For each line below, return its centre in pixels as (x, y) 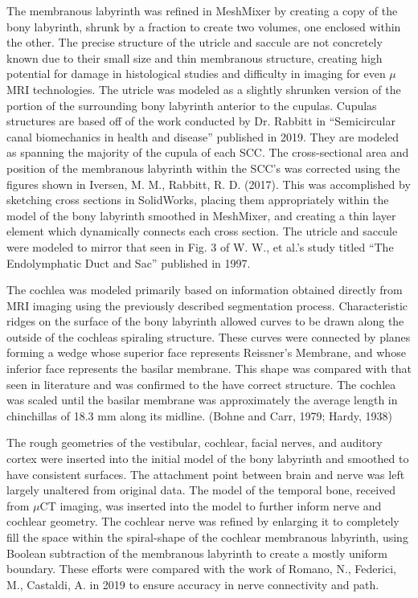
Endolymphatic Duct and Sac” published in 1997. (129, 262)
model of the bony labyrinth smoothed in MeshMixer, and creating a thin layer (201, 215)
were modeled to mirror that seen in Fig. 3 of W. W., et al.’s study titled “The (200, 246)
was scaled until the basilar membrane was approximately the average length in (202, 400)
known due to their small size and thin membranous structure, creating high (195, 57)
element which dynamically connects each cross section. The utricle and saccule (202, 231)
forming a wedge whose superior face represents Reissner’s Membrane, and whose (206, 352)
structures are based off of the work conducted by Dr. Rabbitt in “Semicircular (201, 121)
